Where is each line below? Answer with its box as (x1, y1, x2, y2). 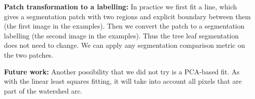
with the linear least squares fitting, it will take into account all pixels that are (4, 76, 242, 86)
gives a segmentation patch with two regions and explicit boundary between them (4, 11, 251, 21)
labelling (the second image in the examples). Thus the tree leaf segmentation (4, 30, 239, 40)
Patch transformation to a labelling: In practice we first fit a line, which (4, 1, 237, 11)
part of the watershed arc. (4, 85, 82, 96)
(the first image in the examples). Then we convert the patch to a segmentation (4, 21, 245, 31)
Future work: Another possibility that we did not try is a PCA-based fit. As (4, 66, 240, 76)
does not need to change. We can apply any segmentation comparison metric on (4, 40, 245, 50)
